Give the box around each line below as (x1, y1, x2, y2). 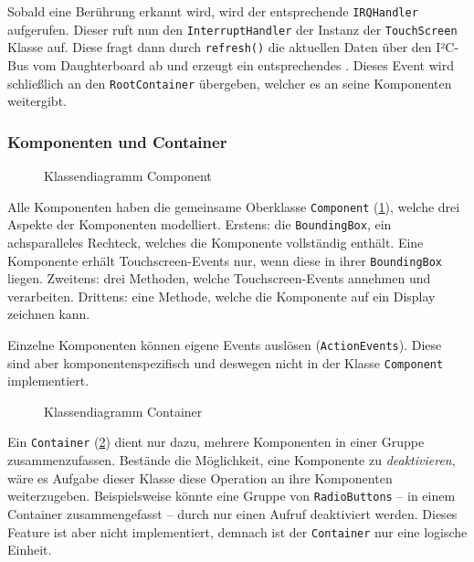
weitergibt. (7, 91, 67, 111)
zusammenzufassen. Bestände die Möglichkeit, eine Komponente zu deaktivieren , (7, 451, 456, 470)
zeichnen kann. (7, 304, 90, 323)
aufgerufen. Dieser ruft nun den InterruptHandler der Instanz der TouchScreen (7, 19, 458, 38)
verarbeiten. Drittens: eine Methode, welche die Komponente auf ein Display (7, 286, 436, 305)
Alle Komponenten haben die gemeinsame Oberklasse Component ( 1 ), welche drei (7, 196, 460, 216)
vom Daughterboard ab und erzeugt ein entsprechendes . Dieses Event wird (32, 55, 455, 74)
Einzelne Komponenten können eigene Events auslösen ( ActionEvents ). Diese (7, 334, 442, 354)
